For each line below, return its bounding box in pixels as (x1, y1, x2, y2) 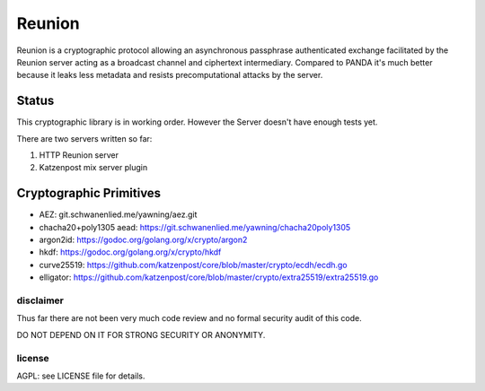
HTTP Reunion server (39, 150, 119, 161)
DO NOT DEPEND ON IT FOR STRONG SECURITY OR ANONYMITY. (16, 329, 266, 340)
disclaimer (16, 294, 65, 307)
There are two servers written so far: (16, 133, 153, 143)
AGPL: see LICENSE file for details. (16, 370, 145, 381)
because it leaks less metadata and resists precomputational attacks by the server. (16, 70, 323, 81)
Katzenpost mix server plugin (39, 162, 148, 173)
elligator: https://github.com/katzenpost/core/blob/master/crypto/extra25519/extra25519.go (39, 272, 379, 282)
